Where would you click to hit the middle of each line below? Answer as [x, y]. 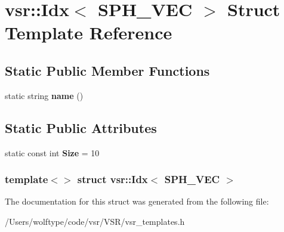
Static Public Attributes [81, 127]
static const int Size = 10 [52, 152]
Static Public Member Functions [107, 70]
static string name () [44, 95]
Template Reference [89, 33]
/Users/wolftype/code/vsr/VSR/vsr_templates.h [95, 221]
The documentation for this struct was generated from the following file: [137, 201]
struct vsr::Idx [112, 179]
